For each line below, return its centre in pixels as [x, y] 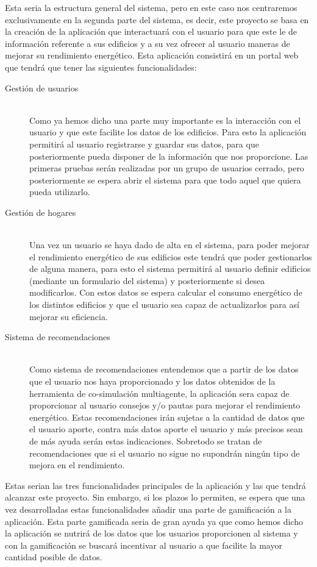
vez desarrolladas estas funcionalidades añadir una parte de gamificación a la [148, 509]
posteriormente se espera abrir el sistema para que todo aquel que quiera [165, 180]
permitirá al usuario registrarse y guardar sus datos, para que [144, 144]
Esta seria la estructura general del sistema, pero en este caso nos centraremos [151, 7]
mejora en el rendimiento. [77, 465]
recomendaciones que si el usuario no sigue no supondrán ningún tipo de [165, 453]
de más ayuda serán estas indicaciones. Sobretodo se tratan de [146, 441]
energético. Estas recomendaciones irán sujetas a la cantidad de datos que [167, 417]
